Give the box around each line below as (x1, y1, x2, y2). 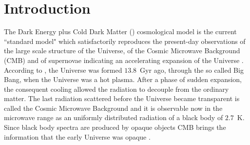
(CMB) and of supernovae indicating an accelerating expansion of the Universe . (4, 55, 244, 65)
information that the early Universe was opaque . (4, 131, 151, 142)
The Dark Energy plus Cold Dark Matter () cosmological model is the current (4, 26, 237, 37)
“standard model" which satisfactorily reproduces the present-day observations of (4, 36, 246, 46)
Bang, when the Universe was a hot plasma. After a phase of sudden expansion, (4, 74, 242, 84)
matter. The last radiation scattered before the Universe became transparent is (4, 93, 240, 104)
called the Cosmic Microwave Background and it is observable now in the (4, 103, 223, 113)
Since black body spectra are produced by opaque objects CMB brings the (4, 122, 226, 132)
